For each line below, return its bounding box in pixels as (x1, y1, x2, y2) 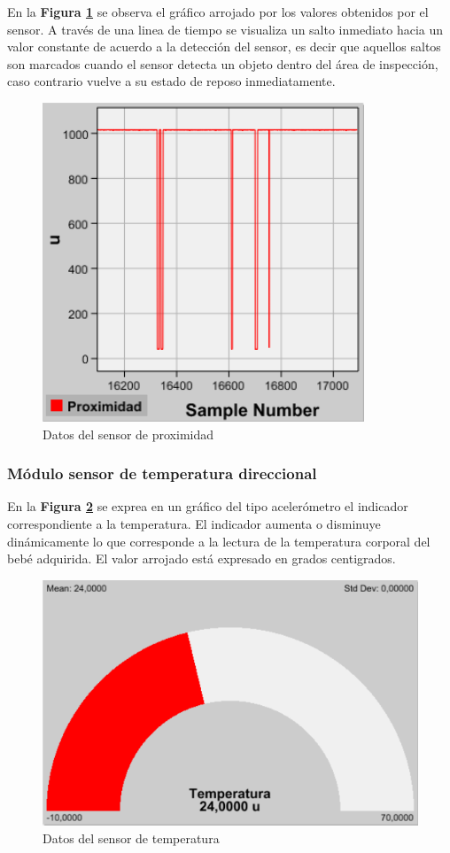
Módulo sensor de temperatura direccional (7, 462, 317, 485)
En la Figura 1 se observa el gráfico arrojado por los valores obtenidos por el (7, 3, 429, 20)
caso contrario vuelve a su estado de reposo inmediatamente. (7, 72, 336, 90)
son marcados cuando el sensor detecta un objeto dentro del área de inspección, (7, 54, 438, 73)
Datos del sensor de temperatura (43, 828, 220, 847)
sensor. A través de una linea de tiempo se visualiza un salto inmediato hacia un (7, 19, 444, 38)
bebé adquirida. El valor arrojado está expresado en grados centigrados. (7, 549, 396, 568)
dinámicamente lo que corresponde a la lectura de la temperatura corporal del (7, 531, 431, 550)
